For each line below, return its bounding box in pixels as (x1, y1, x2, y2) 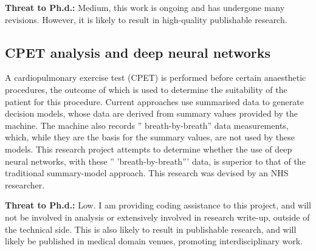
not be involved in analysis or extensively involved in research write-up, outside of (5, 210, 310, 223)
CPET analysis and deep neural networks (5, 43, 271, 61)
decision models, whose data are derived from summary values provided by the (5, 107, 298, 120)
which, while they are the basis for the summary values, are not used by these (5, 131, 295, 143)
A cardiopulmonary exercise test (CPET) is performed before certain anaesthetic (5, 71, 306, 84)
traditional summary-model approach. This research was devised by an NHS (5, 167, 289, 179)
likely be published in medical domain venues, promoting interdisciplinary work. (5, 235, 303, 247)
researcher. (5, 178, 45, 191)
